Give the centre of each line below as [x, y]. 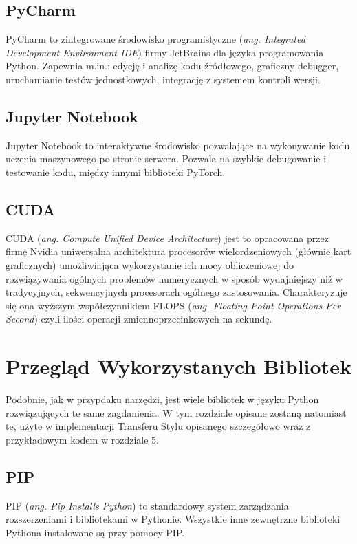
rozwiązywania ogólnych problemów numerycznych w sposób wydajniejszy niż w [174, 278]
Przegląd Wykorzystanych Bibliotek [178, 366]
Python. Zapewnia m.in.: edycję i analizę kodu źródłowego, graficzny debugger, [172, 66]
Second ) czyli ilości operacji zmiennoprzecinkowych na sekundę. [139, 319]
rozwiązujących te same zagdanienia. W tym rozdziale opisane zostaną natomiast [176, 412]
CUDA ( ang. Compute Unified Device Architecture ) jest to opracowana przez [167, 238]
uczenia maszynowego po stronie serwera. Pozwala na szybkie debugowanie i [166, 159]
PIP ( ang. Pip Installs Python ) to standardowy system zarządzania [147, 505]
